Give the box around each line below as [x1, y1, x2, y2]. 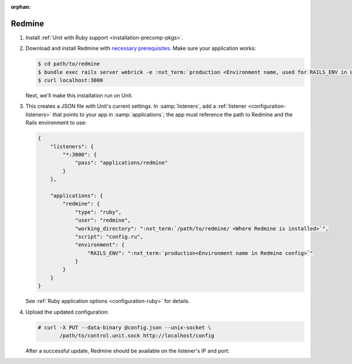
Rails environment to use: [25, 119, 87, 126]
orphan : [11, 4, 31, 10]
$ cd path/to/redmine [38, 60, 100, 67]
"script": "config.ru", [75, 233, 144, 240]
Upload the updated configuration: [25, 308, 109, 315]
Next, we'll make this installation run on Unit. [25, 92, 133, 99]
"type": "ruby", [75, 209, 122, 215]
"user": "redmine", [75, 217, 131, 224]
